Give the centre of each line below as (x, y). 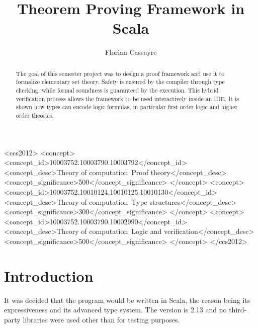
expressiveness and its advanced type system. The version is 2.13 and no (115, 310)
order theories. (35, 115)
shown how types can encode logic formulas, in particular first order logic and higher (127, 107)
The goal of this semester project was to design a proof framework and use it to (120, 73)
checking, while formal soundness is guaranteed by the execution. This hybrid (117, 90)
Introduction (49, 275)
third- (238, 310)
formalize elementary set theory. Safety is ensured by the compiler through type (120, 82)
